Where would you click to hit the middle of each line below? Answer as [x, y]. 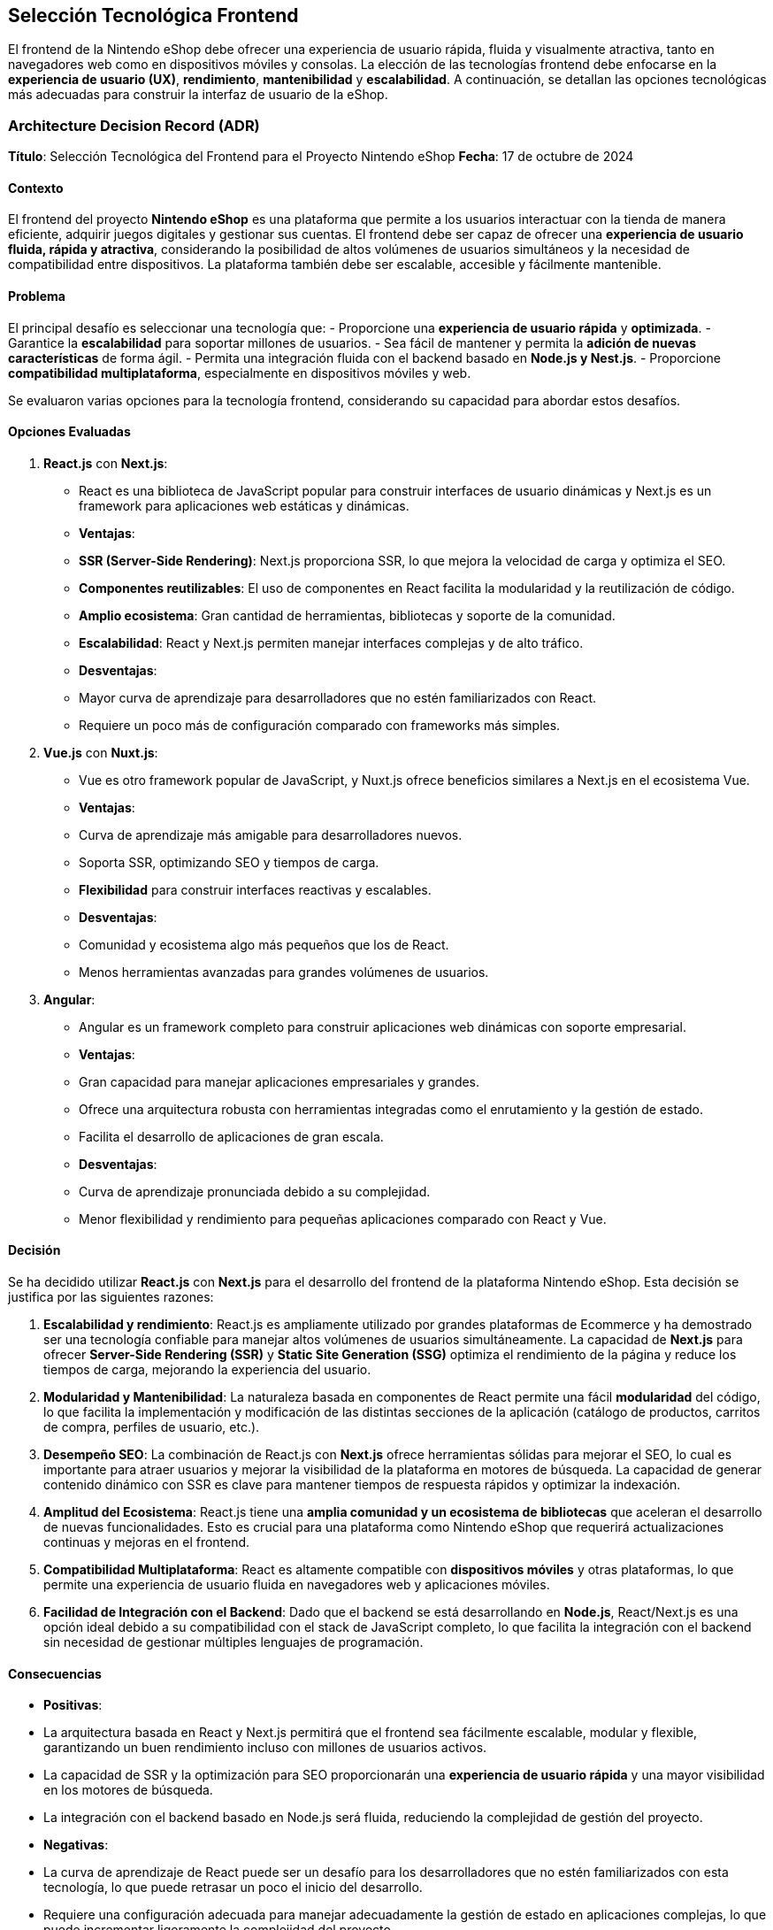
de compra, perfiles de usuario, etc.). [152, 1427]
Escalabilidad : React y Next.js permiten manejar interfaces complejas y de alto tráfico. [331, 642]
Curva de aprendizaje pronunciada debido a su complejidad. [255, 1191]
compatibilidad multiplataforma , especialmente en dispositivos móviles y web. [240, 373]
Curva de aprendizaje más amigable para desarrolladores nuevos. [271, 834]
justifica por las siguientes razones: [111, 1297]
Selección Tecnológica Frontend [153, 15]
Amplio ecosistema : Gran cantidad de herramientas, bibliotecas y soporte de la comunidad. [347, 615]
